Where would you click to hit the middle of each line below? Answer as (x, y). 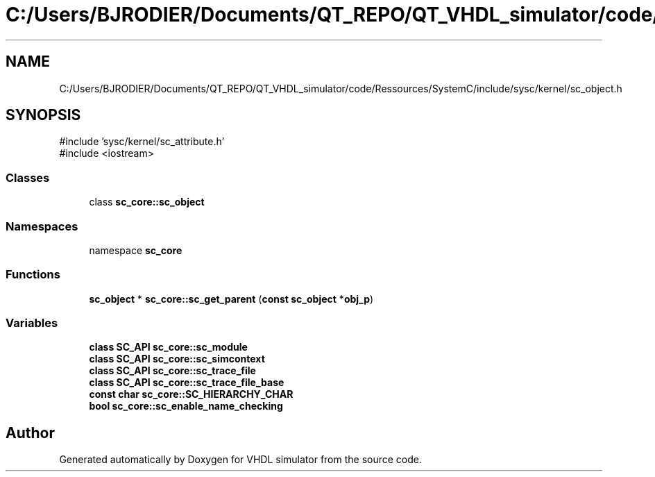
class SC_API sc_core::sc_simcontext (177, 359)
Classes (28, 177)
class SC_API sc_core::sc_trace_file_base (187, 383)
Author (30, 433)
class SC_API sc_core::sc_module (168, 347)
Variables (32, 323)
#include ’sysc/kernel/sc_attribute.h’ (142, 142)
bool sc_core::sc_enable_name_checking (186, 406)
